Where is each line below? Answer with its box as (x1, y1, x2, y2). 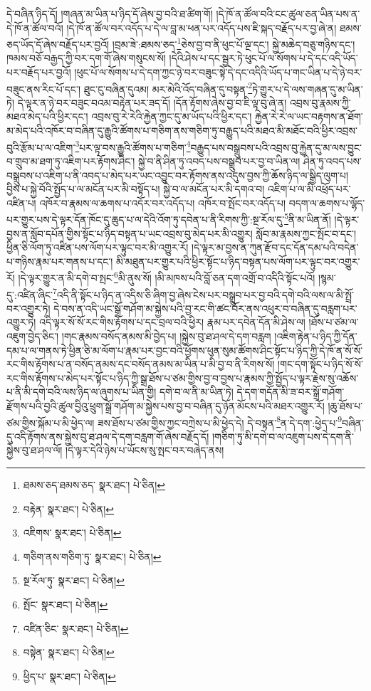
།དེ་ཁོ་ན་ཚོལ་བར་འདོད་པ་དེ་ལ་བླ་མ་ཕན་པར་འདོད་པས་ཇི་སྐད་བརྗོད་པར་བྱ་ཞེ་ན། (66, 20, 337, 35)
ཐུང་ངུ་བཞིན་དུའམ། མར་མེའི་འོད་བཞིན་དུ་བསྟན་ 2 (83, 79, 253, 96)
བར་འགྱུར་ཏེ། (6, 300, 51, 315)
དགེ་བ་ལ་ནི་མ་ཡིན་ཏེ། (159, 384, 234, 399)
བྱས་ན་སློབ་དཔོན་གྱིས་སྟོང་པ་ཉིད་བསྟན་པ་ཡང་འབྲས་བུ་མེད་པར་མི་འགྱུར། (6, 226, 253, 241)
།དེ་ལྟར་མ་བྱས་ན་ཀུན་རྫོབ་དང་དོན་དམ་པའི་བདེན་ (192, 240, 359, 255)
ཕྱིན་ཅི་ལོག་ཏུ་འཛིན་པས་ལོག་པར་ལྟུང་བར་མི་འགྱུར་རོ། (6, 240, 189, 255)
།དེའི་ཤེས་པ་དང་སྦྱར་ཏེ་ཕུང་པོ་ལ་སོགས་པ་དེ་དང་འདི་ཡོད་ (169, 51, 358, 65)
